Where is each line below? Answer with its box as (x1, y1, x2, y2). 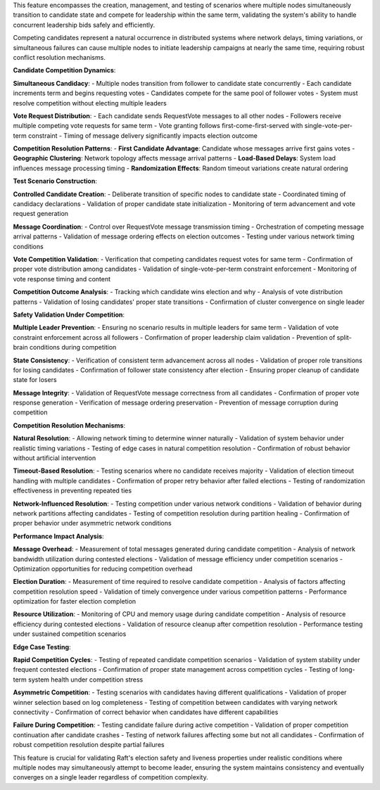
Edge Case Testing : (13, 642, 71, 651)
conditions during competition (29, 343, 117, 352)
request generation (13, 210, 69, 218)
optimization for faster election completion (13, 597, 137, 606)
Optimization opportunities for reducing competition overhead (13, 564, 193, 573)
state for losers (13, 376, 57, 384)
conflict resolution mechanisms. (13, 53, 106, 61)
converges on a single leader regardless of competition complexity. (13, 773, 208, 782)
